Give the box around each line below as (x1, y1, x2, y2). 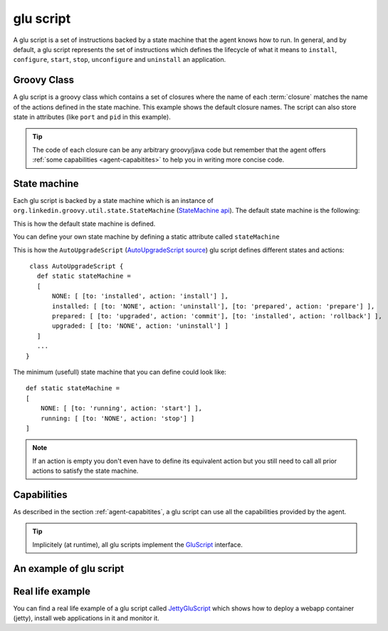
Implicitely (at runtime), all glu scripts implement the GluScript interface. (32, 540, 243, 548)
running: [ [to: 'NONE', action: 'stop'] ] (40, 414, 195, 422)
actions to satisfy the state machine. (32, 466, 139, 475)
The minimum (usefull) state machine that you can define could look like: (13, 367, 227, 376)
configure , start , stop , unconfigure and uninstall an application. (13, 56, 226, 64)
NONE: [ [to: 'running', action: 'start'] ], (40, 405, 203, 412)
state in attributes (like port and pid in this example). (13, 113, 171, 121)
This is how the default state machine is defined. (13, 219, 156, 228)
